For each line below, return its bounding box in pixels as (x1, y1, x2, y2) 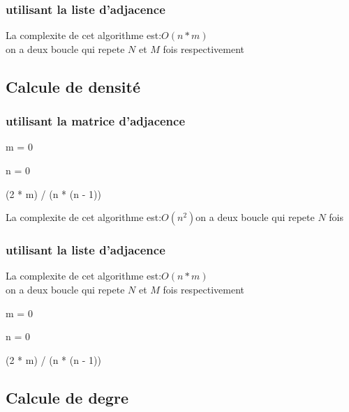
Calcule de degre (6, 386, 128, 408)
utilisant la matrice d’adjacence (6, 112, 186, 130)
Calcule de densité (6, 75, 140, 97)
